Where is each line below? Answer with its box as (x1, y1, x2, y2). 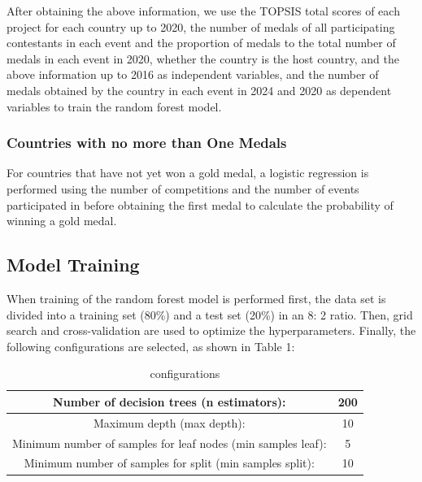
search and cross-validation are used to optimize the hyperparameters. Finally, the (7, 322, 416, 339)
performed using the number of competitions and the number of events (7, 180, 359, 197)
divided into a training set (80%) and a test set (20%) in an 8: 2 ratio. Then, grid (7, 306, 413, 323)
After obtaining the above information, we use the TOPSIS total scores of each (7, 2, 400, 19)
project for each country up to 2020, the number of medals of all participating (7, 18, 395, 35)
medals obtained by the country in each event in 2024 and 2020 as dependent (7, 81, 392, 98)
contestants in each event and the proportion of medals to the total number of (7, 34, 396, 51)
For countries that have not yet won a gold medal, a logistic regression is (7, 164, 369, 181)
